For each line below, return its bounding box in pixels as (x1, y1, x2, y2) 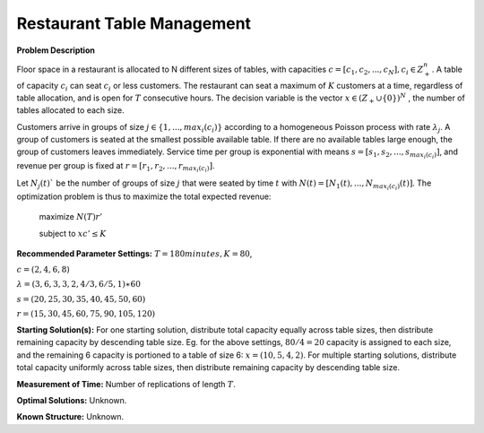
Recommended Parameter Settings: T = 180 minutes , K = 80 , (16, 248, 253, 259)
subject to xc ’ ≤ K (39, 228, 107, 238)
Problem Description (16, 45, 96, 56)
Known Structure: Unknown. (16, 411, 125, 422)
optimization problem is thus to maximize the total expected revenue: (16, 191, 272, 202)
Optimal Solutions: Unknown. (16, 394, 127, 405)
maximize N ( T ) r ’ (39, 212, 103, 222)
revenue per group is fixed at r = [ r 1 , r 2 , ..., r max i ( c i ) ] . (16, 160, 215, 174)
